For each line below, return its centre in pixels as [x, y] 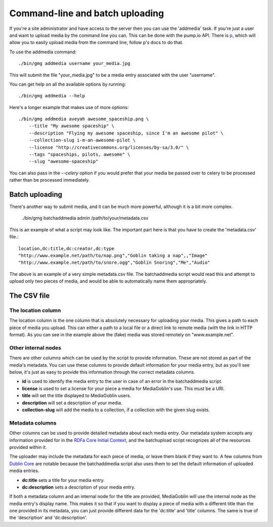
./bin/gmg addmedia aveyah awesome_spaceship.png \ [84, 119]
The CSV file [30, 296]
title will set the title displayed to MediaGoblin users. [77, 396]
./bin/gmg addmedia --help [52, 96]
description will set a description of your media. [72, 403]
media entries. [24, 471]
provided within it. [28, 447]
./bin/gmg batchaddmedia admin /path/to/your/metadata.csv [85, 218]
